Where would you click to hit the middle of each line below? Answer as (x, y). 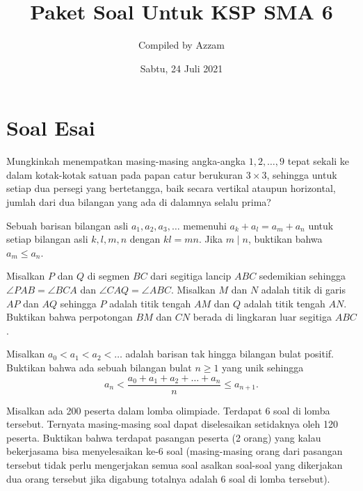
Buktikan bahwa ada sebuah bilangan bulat (99, 367)
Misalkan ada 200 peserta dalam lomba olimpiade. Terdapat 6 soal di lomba (168, 410)
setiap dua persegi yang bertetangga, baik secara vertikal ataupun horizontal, (171, 188)
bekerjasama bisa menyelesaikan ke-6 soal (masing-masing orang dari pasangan (175, 451)
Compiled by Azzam (181, 45)
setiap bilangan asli (47, 239)
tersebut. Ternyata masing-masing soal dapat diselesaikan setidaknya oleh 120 (172, 424)
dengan (145, 239)
